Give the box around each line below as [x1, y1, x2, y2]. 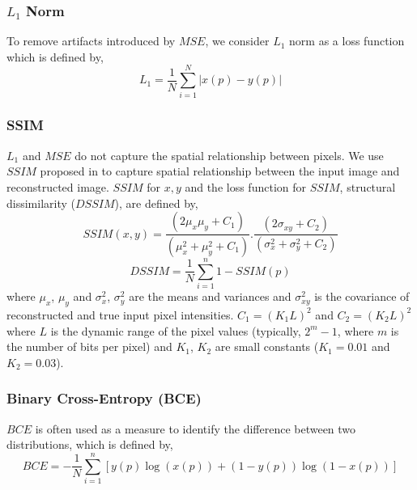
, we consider [205, 32, 270, 49]
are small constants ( [215, 338, 319, 355]
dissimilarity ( [6, 194, 75, 211]
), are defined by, [114, 194, 198, 211]
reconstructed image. [6, 178, 109, 195]
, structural [339, 178, 396, 195]
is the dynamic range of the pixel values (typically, [50, 322, 301, 339]
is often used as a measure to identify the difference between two [35, 420, 356, 437]
